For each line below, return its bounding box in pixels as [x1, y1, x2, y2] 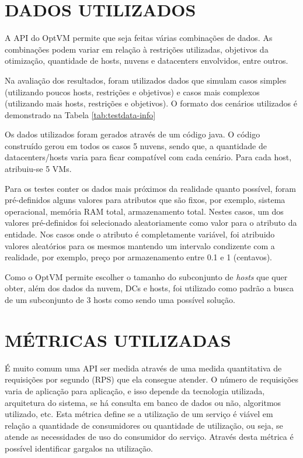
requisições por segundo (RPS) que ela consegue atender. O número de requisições [5, 373, 299, 385]
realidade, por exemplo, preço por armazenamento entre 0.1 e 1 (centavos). [5, 251, 272, 263]
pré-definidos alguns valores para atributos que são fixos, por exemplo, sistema [5, 194, 285, 206]
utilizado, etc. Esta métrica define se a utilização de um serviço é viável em [5, 408, 273, 420]
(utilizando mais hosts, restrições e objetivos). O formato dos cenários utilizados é [5, 97, 297, 109]
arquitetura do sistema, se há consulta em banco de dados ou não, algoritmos [5, 396, 281, 408]
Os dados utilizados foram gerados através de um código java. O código [5, 128, 260, 140]
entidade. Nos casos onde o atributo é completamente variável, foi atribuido [5, 228, 275, 240]
